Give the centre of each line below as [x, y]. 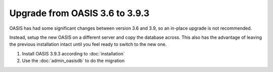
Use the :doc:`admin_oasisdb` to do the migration [73, 61]
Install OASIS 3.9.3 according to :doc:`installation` [73, 53]
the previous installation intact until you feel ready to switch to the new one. [88, 44]
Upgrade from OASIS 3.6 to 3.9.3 [79, 13]
